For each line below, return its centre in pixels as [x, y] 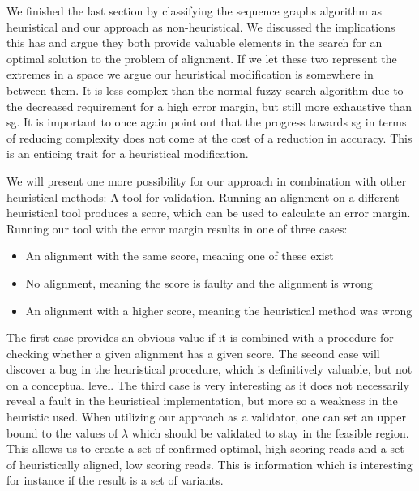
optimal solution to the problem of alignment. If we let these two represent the [202, 58]
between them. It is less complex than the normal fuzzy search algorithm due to [205, 90]
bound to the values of [62, 432]
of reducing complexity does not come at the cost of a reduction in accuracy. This [209, 137]
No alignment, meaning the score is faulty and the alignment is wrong [199, 282]
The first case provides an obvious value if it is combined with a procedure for [200, 337]
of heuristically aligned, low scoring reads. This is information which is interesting [209, 464]
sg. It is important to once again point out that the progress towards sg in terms [207, 122]
